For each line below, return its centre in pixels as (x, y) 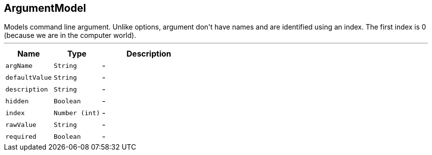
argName (19, 65)
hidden (17, 101)
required (21, 136)
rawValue (21, 124)
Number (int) (77, 113)
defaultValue (29, 77)
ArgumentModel (45, 8)
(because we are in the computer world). (70, 35)
